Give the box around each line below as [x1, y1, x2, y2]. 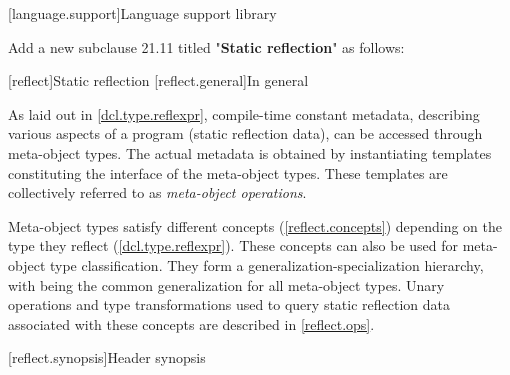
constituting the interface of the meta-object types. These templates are [8, 162, 448, 183]
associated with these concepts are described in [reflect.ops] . [8, 313, 375, 334]
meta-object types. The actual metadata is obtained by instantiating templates [8, 142, 492, 163]
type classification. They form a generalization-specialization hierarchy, [49, 254, 484, 275]
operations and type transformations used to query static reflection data [8, 294, 450, 315]
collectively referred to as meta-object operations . [8, 182, 307, 203]
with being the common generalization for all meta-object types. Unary [8, 274, 445, 295]
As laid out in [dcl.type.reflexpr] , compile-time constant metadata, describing [8, 103, 480, 124]
